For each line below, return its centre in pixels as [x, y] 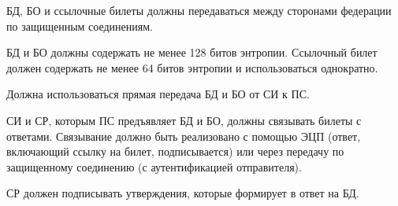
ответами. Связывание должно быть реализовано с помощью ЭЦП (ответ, [184, 136]
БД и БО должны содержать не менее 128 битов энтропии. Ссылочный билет [192, 52]
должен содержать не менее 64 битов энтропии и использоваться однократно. [192, 67]
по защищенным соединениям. [80, 26]
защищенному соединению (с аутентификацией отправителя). [154, 166]
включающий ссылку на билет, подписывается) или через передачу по [175, 151]
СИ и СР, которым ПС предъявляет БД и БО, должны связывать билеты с [184, 120]
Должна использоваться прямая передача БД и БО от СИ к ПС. [158, 94]
